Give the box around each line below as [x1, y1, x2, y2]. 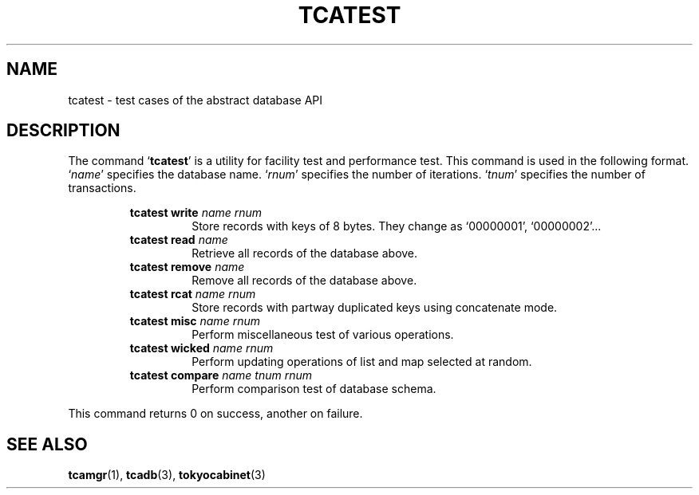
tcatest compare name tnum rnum [129, 368, 313, 383]
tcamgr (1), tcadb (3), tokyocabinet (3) [68, 468, 266, 482]
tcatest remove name [129, 260, 245, 274]
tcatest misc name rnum [129, 314, 260, 328]
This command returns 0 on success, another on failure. [68, 407, 363, 421]
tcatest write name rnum [129, 206, 263, 220]
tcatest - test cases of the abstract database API [68, 92, 322, 107]
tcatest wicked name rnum [129, 341, 274, 356]
